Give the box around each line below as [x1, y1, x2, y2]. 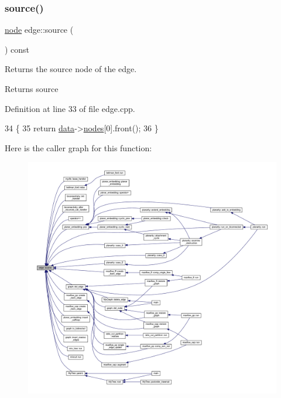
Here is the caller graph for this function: [5, 141, 152, 154]
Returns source [5, 83, 59, 94]
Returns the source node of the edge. [5, 63, 137, 75]
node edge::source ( [5, 23, 74, 36]
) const [5, 43, 30, 55]
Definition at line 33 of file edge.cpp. [5, 102, 135, 114]
